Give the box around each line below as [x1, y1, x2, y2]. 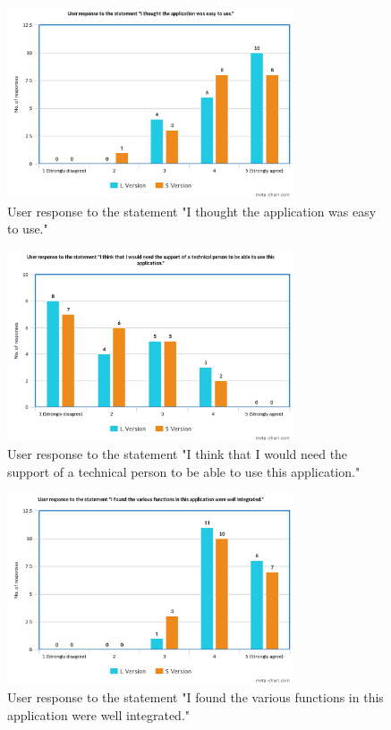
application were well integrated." [7, 705, 191, 724]
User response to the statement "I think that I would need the [7, 445, 348, 463]
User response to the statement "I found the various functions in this [7, 688, 384, 707]
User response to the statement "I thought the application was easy [7, 201, 377, 220]
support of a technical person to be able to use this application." [7, 462, 361, 480]
